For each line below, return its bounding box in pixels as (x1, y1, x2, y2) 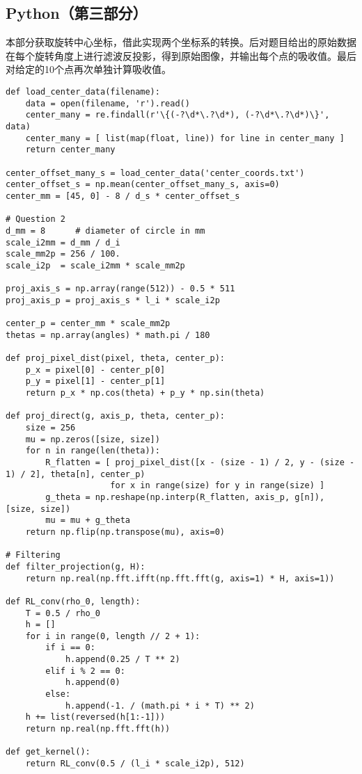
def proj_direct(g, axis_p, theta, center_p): (6, 411, 225, 421)
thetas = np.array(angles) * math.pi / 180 (6, 330, 210, 340)
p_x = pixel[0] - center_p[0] (25, 364, 166, 375)
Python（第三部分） (6, 2, 148, 24)
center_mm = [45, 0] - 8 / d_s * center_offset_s (6, 191, 240, 201)
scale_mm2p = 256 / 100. (6, 249, 120, 259)
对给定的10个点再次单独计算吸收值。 (6, 62, 171, 76)
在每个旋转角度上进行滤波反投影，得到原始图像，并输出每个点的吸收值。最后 (6, 48, 356, 63)
